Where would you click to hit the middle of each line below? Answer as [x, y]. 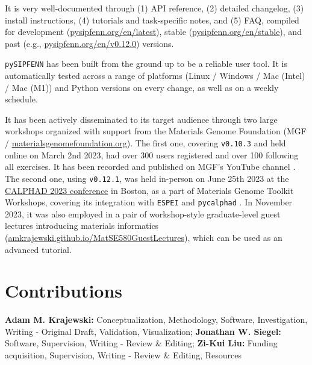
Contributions [64, 291]
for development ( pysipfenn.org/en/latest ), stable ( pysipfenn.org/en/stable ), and [153, 32]
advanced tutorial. [38, 249]
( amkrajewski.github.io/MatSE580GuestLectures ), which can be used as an [144, 237]
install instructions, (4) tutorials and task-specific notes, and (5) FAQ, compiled [152, 20]
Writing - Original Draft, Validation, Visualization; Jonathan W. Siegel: [143, 331]
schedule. [21, 99]
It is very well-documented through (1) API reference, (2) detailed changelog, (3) [154, 8]
